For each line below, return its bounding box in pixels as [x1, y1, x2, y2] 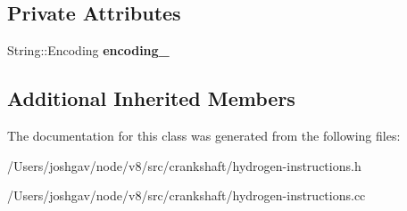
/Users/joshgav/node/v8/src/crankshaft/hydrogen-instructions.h [7, 156, 361, 174]
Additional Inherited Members [7, 85, 295, 112]
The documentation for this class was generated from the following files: [7, 126, 401, 144]
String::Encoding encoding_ [7, 41, 170, 60]
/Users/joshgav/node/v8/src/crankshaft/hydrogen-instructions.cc [7, 186, 366, 205]
